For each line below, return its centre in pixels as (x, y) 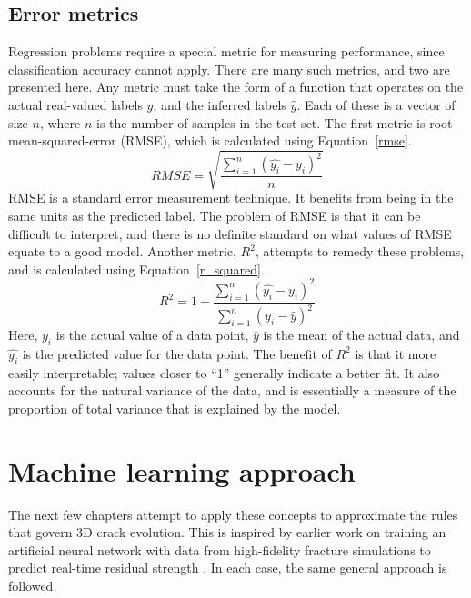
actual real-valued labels (75, 104)
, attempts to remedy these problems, (360, 251)
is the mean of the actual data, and (361, 335)
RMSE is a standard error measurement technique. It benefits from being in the (231, 198)
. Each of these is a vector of (376, 104)
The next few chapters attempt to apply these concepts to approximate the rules (233, 514)
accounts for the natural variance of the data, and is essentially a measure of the (232, 390)
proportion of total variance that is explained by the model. (175, 408)
